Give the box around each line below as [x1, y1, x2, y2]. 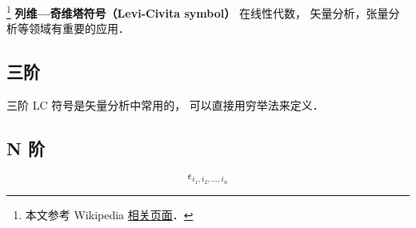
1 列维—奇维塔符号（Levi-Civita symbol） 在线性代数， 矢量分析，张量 [6, 2, 389, 21]
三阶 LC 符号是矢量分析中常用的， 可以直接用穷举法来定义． [6, 97, 324, 114]
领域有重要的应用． [28, 20, 130, 37]
